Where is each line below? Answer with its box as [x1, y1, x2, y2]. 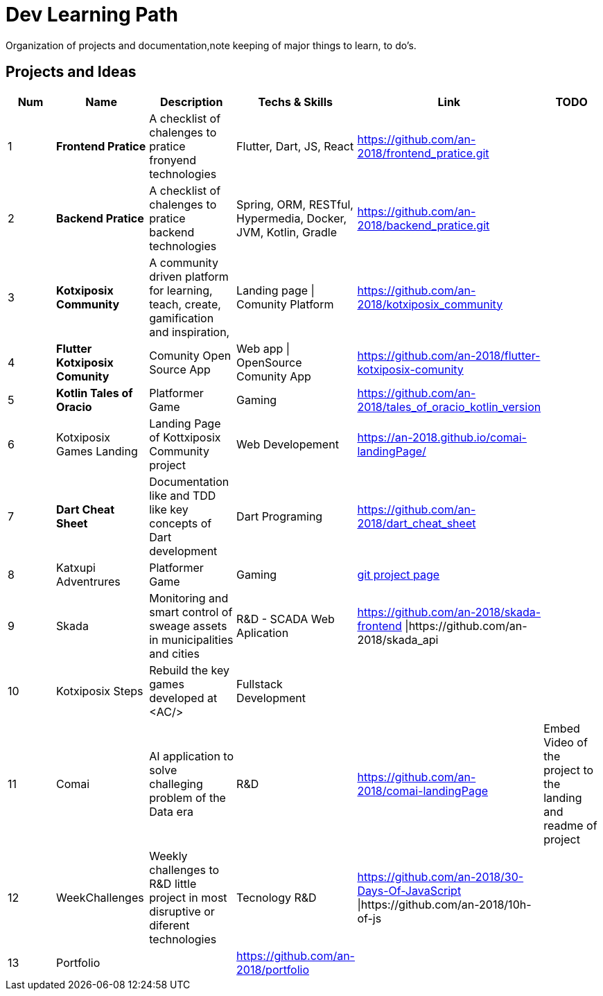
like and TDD [149, 488, 216, 503]
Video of [543, 735, 588, 749]
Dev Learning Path [6, 3, 179, 26]
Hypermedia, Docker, [236, 211, 347, 225]
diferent [149, 918, 190, 932]
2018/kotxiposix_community [357, 297, 503, 311]
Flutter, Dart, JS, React [236, 139, 354, 153]
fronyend [149, 152, 196, 167]
